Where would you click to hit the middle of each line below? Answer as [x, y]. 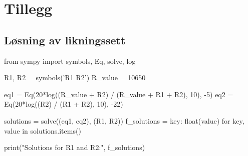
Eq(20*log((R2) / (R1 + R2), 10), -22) [64, 104]
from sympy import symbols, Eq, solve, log [70, 61]
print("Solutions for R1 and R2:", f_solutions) [75, 147]
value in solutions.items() [43, 130]
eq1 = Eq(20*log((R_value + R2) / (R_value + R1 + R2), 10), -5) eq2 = [119, 94]
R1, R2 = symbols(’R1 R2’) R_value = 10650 [75, 78]
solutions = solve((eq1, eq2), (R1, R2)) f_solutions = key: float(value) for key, [124, 120]
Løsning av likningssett [65, 40]
